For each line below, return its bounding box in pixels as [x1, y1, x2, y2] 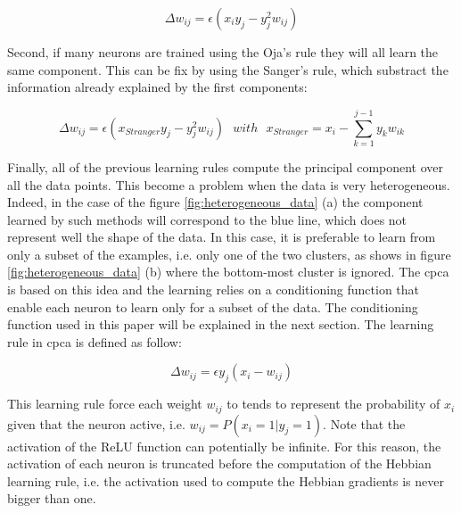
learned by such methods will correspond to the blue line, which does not [7, 210, 407, 228]
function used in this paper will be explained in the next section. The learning [7, 315, 434, 334]
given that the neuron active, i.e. [7, 414, 185, 433]
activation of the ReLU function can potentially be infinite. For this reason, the [7, 436, 441, 455]
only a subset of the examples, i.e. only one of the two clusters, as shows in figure [7, 244, 451, 263]
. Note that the [323, 414, 406, 433]
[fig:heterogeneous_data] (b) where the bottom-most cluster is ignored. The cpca [7, 262, 449, 281]
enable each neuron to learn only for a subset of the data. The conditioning [7, 297, 418, 316]
